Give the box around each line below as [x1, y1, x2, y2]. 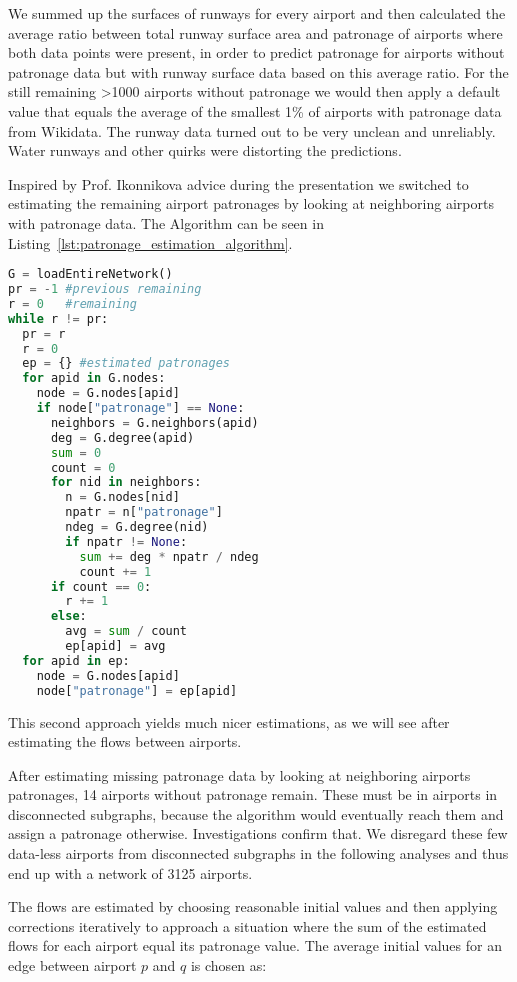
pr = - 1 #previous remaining [8, 282, 202, 296]
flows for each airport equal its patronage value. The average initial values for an [8, 935, 502, 956]
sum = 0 [50, 445, 102, 460]
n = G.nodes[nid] [65, 490, 180, 505]
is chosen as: [190, 955, 267, 976]
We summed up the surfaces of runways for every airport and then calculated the [8, 3, 506, 23]
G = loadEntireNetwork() [8, 267, 173, 282]
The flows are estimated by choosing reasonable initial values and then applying [8, 896, 498, 917]
